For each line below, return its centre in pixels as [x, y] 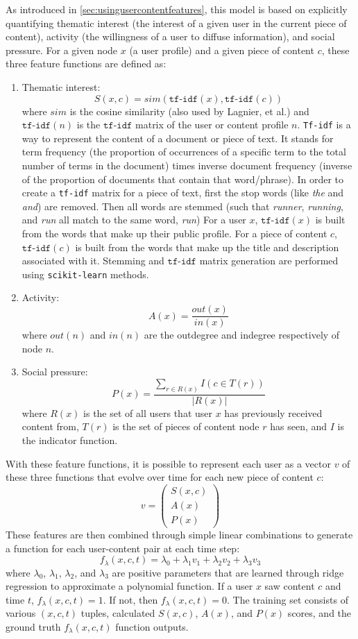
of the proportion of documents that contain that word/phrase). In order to [183, 179]
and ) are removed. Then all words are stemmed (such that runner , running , [182, 206]
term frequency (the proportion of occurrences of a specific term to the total [184, 152]
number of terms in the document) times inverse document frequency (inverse [187, 165]
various [21, 613]
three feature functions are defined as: [86, 63]
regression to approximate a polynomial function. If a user [129, 586]
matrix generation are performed [269, 261]
